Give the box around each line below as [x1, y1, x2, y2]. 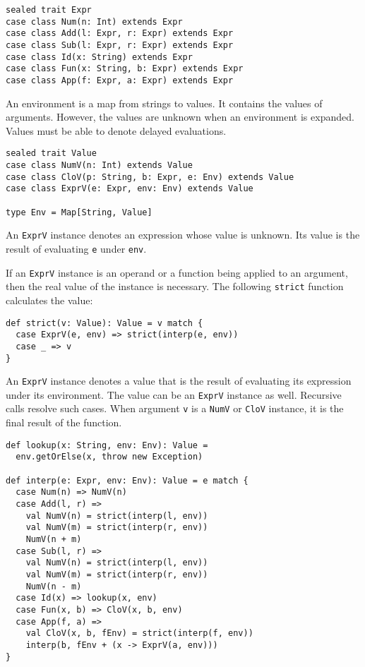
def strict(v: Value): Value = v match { [6, 318, 203, 328]
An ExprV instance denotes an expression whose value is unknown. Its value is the [6, 227, 360, 242]
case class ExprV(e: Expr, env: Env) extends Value [6, 184, 253, 194]
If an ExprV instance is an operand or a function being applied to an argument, [6, 265, 348, 280]
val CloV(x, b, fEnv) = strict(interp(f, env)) [25, 628, 253, 639]
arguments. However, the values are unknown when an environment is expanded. [6, 109, 354, 124]
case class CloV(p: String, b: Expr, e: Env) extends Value [6, 172, 294, 182]
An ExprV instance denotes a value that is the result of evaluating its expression [6, 373, 352, 388]
